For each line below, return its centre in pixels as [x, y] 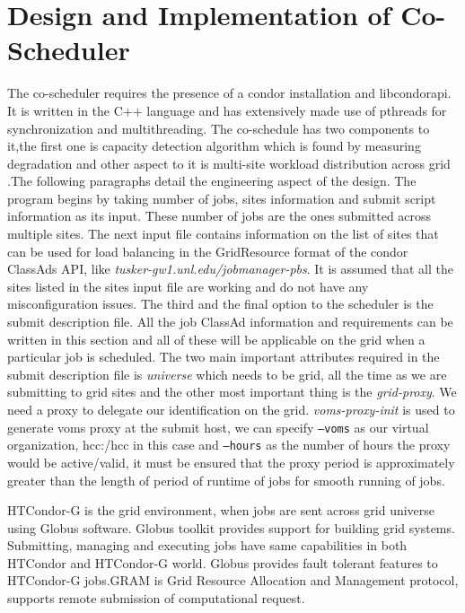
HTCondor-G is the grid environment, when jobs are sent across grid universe [221, 510]
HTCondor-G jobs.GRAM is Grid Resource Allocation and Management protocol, [233, 580]
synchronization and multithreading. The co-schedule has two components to [219, 128]
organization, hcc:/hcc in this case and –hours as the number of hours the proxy [229, 445]
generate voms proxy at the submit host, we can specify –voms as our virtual [218, 427]
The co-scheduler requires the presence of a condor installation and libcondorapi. [229, 93]
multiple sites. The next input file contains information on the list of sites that [223, 234]
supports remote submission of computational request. [156, 598]
